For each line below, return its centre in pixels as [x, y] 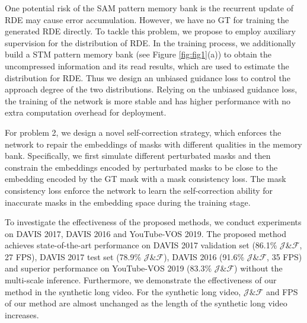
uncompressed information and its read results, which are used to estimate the [147, 65]
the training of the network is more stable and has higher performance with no [148, 100]
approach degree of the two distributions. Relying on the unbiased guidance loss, [151, 89]
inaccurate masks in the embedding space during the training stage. [128, 202]
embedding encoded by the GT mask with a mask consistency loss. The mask [145, 179]
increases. [22, 314]
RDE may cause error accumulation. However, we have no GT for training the [147, 19]
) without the [258, 268]
